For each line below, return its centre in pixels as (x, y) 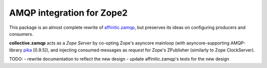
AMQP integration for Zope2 (68, 13)
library (16, 50)
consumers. (21, 34)
